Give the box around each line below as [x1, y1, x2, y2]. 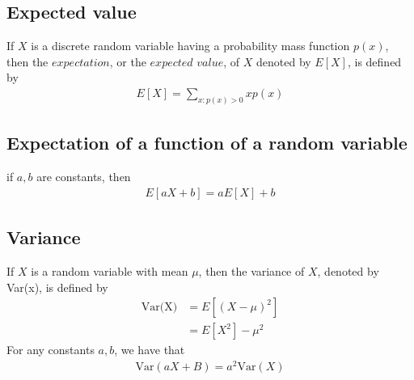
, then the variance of [198, 262, 305, 279]
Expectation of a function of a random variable [6, 130, 408, 155]
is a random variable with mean [31, 262, 188, 279]
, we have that [114, 341, 185, 358]
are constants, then [36, 168, 131, 185]
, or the [109, 53, 146, 70]
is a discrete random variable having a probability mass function [31, 37, 350, 54]
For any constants [6, 341, 95, 358]
